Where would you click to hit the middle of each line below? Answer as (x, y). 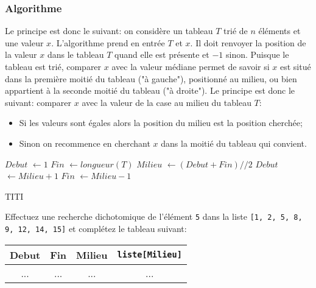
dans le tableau (75, 54)
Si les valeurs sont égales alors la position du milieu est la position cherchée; (161, 123)
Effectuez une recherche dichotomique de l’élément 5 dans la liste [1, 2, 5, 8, (154, 216)
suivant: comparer (38, 102)
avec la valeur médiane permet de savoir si (191, 66)
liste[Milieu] (149, 255)
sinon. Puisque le (258, 54)
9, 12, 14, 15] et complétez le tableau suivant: (96, 228)
